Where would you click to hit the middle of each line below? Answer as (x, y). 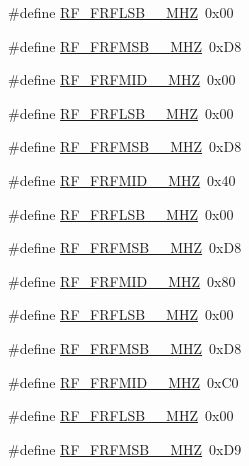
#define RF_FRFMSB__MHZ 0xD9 (125, 448)
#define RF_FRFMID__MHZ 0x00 (122, 79)
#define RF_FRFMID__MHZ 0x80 (122, 280)
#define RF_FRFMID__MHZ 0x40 (122, 179)
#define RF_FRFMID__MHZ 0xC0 (123, 381)
